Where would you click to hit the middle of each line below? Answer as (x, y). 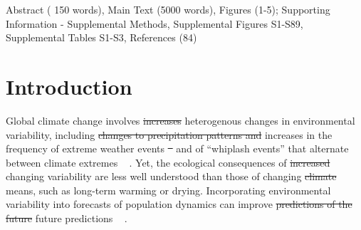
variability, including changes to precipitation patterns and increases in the (169, 134)
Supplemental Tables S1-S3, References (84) (101, 37)
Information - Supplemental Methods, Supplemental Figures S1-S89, (155, 23)
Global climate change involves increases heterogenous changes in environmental (180, 120)
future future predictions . (67, 218)
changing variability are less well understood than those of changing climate (171, 176)
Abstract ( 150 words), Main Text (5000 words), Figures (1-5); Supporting (168, 9)
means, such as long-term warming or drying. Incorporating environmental (168, 190)
